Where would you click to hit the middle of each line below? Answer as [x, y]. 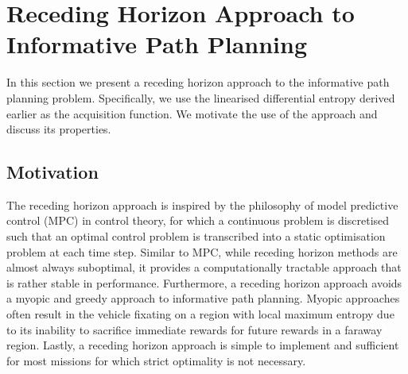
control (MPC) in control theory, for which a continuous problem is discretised [198, 220]
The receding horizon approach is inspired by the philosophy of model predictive [202, 204]
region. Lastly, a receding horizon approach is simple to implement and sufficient [203, 345]
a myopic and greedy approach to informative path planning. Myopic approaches [203, 298]
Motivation [52, 172]
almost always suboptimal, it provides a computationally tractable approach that [204, 267]
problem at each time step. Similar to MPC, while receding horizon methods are [202, 251]
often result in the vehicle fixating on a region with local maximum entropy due [200, 314]
